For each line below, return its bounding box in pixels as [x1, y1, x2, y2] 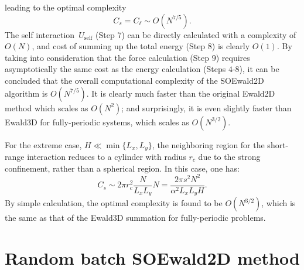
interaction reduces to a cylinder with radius [27, 151, 186, 163]
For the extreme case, [5, 138, 82, 151]
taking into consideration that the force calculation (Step [5, 51, 210, 63]
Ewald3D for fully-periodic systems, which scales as [5, 115, 189, 128]
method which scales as [5, 101, 88, 114]
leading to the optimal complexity [5, 1, 127, 13]
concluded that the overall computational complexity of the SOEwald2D [5, 74, 264, 86]
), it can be [239, 63, 279, 75]
